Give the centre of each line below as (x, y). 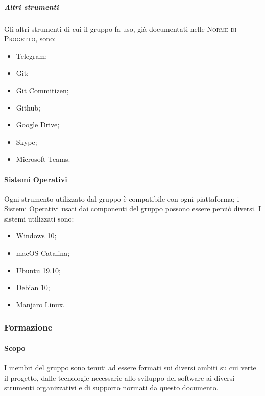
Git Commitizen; (42, 90)
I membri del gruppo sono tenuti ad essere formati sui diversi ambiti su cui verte (130, 368)
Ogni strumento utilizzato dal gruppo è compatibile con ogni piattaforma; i (122, 198)
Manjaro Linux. (40, 304)
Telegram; (32, 56)
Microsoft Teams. (43, 159)
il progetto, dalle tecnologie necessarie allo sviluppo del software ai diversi (119, 377)
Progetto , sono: (30, 39)
